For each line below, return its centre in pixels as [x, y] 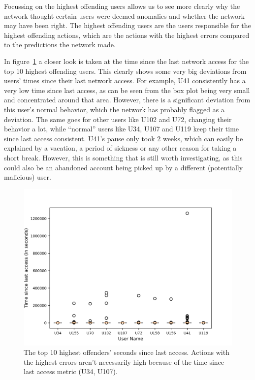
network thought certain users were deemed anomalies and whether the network [124, 16]
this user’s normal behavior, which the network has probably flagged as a [114, 109]
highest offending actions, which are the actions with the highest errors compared [127, 35]
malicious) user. [28, 177]
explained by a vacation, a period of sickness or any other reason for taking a [120, 148]
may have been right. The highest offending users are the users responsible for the [127, 25]
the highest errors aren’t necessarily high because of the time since [124, 362]
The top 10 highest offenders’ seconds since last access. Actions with [127, 352]
